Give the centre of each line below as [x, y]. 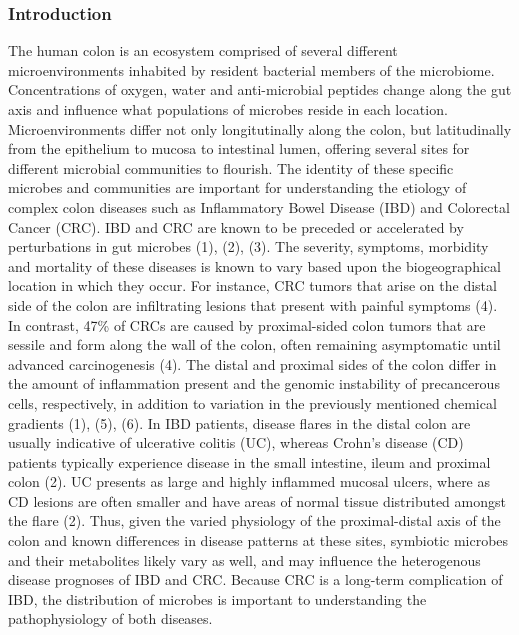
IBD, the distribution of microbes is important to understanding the [217, 598]
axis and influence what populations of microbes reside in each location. [228, 109]
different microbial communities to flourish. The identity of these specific [231, 167]
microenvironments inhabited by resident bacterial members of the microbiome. [251, 69]
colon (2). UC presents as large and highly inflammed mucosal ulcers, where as [249, 481]
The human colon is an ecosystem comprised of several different [203, 50]
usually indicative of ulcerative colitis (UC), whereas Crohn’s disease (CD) [236, 442]
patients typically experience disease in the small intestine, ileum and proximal [249, 461]
